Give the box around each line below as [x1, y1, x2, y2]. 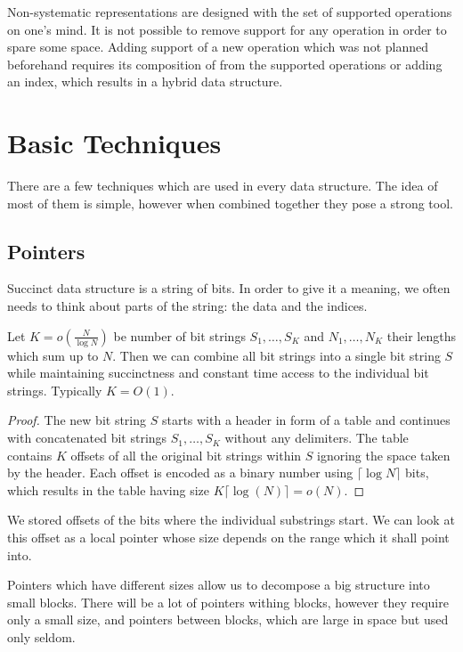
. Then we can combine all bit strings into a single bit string [112, 346, 441, 364]
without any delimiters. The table [224, 428, 409, 447]
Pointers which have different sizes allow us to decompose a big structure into [7, 575, 430, 594]
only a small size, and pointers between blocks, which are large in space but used [7, 610, 449, 629]
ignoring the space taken [317, 445, 451, 464]
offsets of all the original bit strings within [70, 445, 302, 464]
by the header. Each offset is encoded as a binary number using [7, 463, 353, 482]
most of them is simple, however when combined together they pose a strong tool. [7, 193, 453, 212]
